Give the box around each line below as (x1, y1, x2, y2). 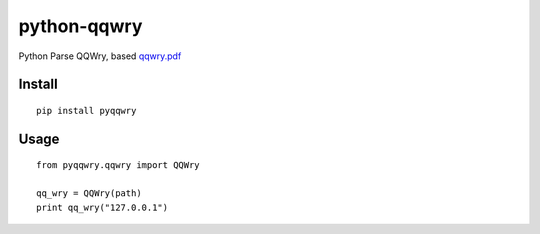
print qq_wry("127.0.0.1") (36, 201, 169, 213)
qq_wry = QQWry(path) (36, 188, 142, 199)
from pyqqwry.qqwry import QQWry (36, 160, 200, 171)
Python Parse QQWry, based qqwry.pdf (18, 50, 182, 62)
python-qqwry (18, 15, 143, 37)
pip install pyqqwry (36, 105, 137, 116)
